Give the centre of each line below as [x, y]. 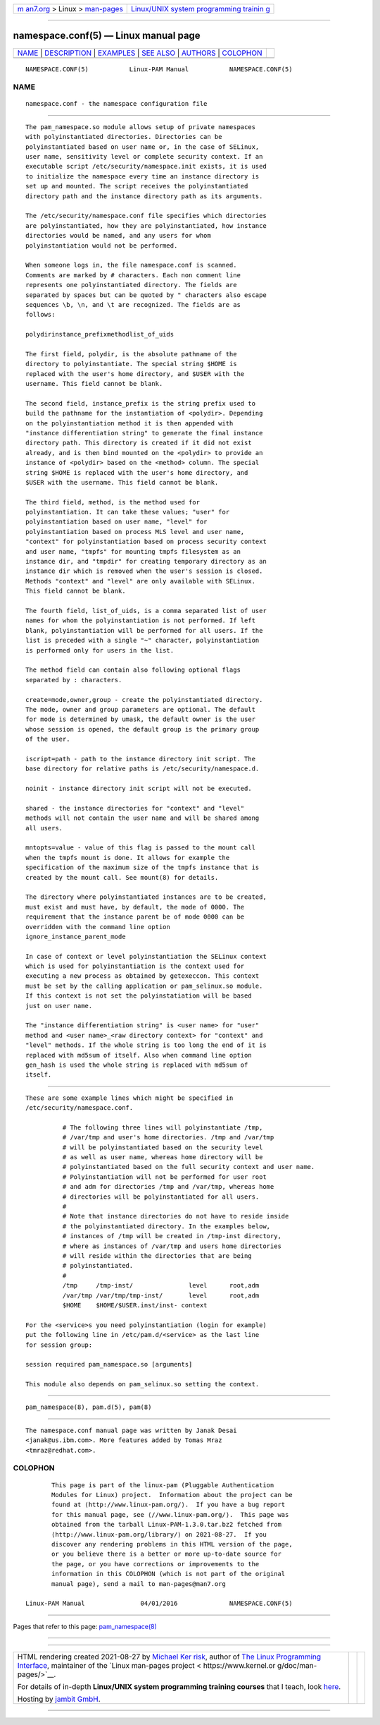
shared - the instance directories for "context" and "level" [135, 808]
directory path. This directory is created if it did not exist [139, 443]
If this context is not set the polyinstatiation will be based [139, 996]
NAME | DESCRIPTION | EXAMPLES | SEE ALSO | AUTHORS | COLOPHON [140, 53]
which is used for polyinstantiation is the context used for [135, 966]
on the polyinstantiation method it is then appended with [129, 423]
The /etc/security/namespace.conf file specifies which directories [146, 216]
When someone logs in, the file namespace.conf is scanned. [131, 265]
